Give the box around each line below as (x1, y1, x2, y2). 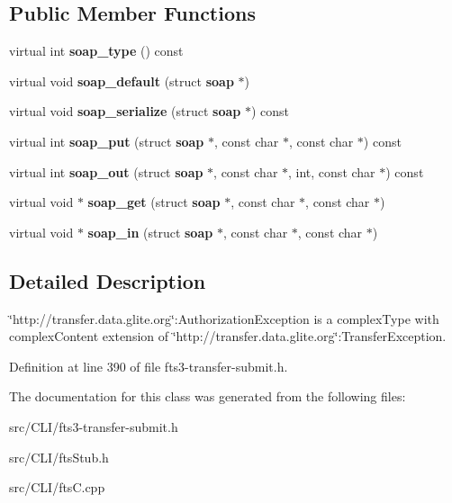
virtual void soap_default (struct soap (9, 71, 234, 90)
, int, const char (288, 162, 375, 181)
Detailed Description (9, 266, 206, 294)
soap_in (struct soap (87, 222, 213, 241)
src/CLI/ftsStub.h (9, 447, 109, 466)
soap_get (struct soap (87, 193, 221, 211)
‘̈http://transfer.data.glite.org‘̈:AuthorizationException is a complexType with (9, 309, 439, 328)
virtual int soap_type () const (9, 41, 184, 60)
